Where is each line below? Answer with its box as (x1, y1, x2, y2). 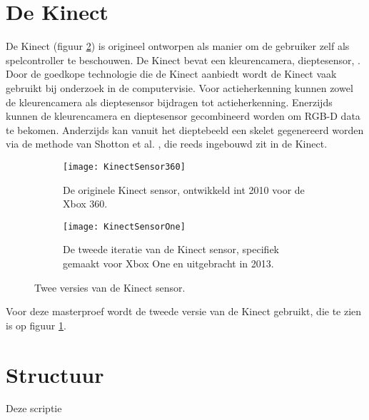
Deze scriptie (6, 401, 62, 416)
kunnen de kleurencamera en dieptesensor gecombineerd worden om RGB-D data (6, 108, 360, 123)
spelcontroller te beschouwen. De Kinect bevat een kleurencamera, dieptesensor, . (6, 52, 360, 67)
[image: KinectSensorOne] (63, 221, 186, 232)
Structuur (6, 359, 104, 389)
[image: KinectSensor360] (63, 161, 186, 172)
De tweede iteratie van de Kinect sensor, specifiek (63, 242, 280, 257)
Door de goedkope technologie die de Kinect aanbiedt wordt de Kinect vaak (6, 66, 337, 81)
